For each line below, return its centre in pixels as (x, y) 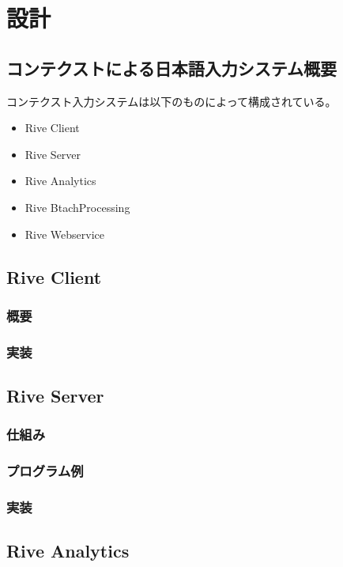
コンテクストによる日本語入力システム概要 (172, 68)
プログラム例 (45, 471)
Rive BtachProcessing (77, 207)
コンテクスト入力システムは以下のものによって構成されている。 (171, 101)
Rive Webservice (65, 234)
